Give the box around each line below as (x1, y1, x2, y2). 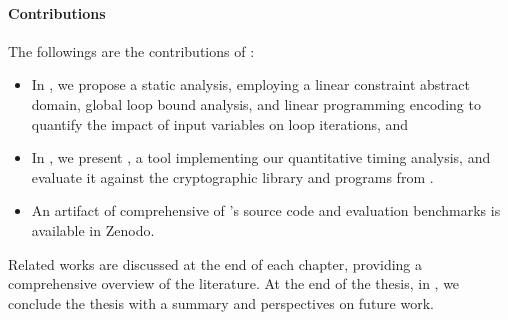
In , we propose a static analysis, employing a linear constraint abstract (31, 74, 470, 95)
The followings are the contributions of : (8, 40, 255, 61)
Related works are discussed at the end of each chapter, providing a (8, 253, 423, 274)
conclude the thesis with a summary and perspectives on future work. (8, 292, 434, 313)
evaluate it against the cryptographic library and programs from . (31, 166, 434, 187)
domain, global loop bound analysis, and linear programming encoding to (31, 93, 481, 114)
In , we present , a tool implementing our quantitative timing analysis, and (31, 147, 491, 168)
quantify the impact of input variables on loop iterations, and (31, 113, 409, 134)
